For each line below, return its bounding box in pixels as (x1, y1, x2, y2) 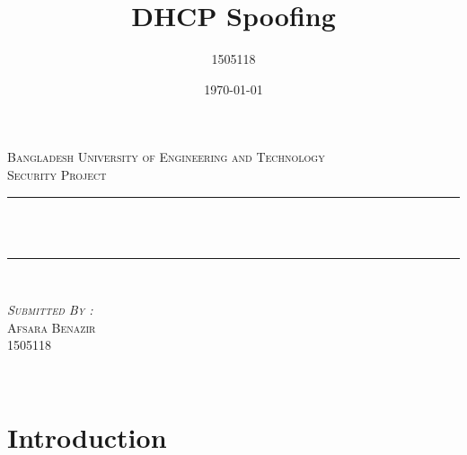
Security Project (7, 165, 107, 183)
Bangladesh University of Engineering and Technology (7, 147, 325, 166)
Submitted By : (7, 300, 93, 319)
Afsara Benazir (7, 317, 96, 336)
